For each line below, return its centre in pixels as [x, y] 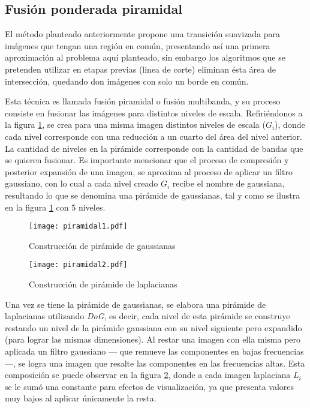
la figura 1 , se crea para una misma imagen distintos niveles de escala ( [135, 124]
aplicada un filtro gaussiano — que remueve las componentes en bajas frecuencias [154, 351]
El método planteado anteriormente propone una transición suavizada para [143, 34]
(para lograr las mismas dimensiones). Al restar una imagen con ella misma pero [153, 339]
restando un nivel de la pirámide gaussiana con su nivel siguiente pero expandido [154, 327]
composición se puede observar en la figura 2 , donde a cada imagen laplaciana [148, 375]
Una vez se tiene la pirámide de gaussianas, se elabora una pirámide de [136, 304]
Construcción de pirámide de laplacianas [103, 284]
